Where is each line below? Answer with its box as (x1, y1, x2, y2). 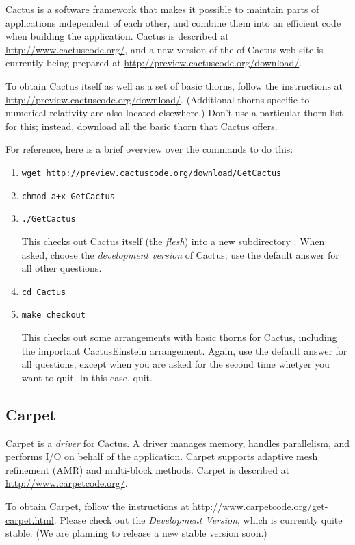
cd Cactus (21, 287, 66, 297)
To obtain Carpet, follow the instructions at (5, 498, 189, 513)
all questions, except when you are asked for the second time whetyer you (21, 357, 330, 371)
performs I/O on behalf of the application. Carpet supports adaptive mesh (5, 449, 318, 464)
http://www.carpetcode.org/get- (192, 498, 328, 513)
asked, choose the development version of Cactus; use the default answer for (21, 247, 339, 262)
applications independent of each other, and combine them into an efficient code (5, 15, 341, 29)
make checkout (21, 310, 86, 320)
